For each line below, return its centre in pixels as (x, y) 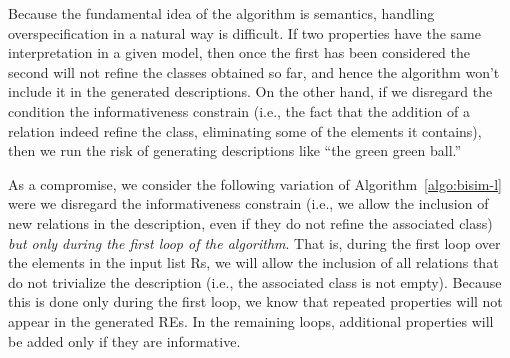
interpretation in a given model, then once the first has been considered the (239, 52)
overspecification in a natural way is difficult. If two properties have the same (244, 32)
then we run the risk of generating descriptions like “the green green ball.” (235, 150)
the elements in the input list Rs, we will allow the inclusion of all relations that (253, 262)
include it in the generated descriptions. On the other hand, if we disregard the (250, 91)
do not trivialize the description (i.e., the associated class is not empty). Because (255, 281)
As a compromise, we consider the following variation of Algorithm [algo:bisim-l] (255, 183)
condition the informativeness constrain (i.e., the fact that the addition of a (239, 110)
